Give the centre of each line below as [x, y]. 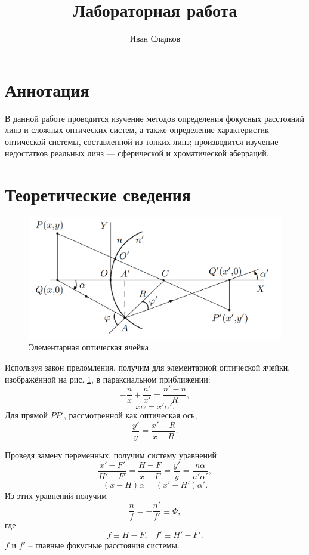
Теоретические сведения [98, 194]
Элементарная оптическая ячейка [89, 347]
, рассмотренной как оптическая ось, [130, 415]
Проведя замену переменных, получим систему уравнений [111, 454]
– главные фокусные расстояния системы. [104, 545]
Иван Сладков [155, 38]
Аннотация [47, 89]
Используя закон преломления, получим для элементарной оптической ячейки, [148, 367]
